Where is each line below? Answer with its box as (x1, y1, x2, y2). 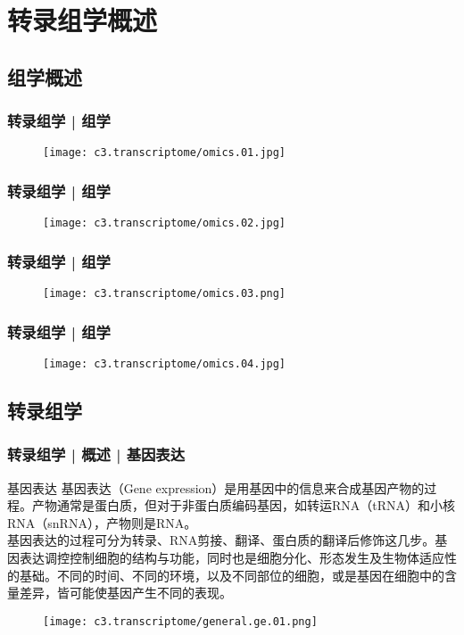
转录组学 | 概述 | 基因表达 (7, 443, 186, 466)
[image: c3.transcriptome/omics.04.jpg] (43, 358, 286, 370)
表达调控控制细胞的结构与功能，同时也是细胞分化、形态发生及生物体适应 (19, 548, 444, 567)
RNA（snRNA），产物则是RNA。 (7, 513, 197, 532)
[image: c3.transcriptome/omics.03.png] (43, 287, 286, 301)
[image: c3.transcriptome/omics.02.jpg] (43, 217, 286, 230)
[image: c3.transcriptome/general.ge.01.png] (43, 614, 318, 628)
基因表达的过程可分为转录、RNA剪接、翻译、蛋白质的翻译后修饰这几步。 (7, 531, 435, 549)
